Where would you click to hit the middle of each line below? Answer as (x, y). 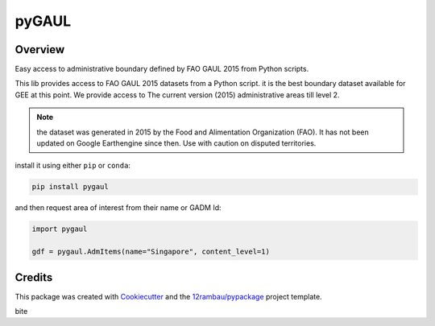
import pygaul (60, 229)
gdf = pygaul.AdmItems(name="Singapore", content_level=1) (151, 252)
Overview (40, 50)
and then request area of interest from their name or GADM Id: (118, 208)
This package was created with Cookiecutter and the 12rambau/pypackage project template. (168, 296)
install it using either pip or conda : (72, 166)
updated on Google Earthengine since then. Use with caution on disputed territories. (176, 143)
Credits (34, 277)
